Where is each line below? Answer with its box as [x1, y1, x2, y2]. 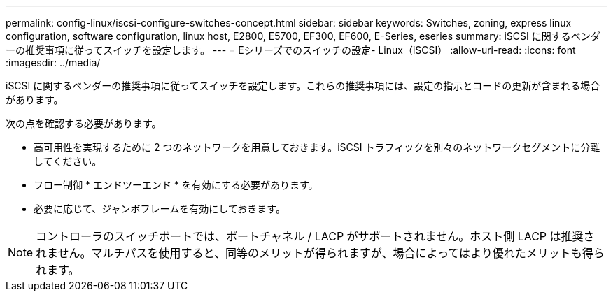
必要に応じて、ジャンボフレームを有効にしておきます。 [34, 203, 286, 215]
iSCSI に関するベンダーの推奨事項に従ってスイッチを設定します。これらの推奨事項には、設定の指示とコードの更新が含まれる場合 [6, 80, 600, 92]
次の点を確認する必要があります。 [6, 117, 162, 129]
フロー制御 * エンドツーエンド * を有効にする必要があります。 [34, 179, 318, 191]
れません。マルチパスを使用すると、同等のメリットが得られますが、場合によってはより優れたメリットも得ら [36, 246, 605, 260]
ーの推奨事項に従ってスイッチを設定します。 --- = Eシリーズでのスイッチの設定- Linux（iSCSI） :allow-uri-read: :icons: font [6, 44, 576, 56]
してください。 [34, 155, 102, 167]
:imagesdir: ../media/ [6, 57, 101, 68]
